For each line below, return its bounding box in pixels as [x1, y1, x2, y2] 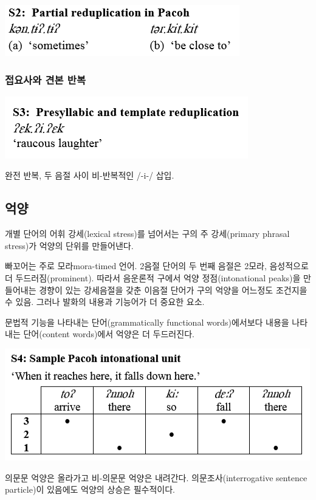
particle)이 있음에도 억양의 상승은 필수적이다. [5, 483, 175, 496]
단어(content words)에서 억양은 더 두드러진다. [23, 327, 194, 340]
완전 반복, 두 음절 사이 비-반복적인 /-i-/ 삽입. [5, 169, 174, 182]
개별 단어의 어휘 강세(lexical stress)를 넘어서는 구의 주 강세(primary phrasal [5, 227, 290, 240]
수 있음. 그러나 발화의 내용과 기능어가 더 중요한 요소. [5, 295, 205, 308]
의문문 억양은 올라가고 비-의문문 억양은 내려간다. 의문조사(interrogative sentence [5, 471, 307, 484]
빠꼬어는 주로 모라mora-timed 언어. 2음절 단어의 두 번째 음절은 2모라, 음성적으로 [5, 259, 309, 272]
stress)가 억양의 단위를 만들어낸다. [5, 239, 134, 252]
